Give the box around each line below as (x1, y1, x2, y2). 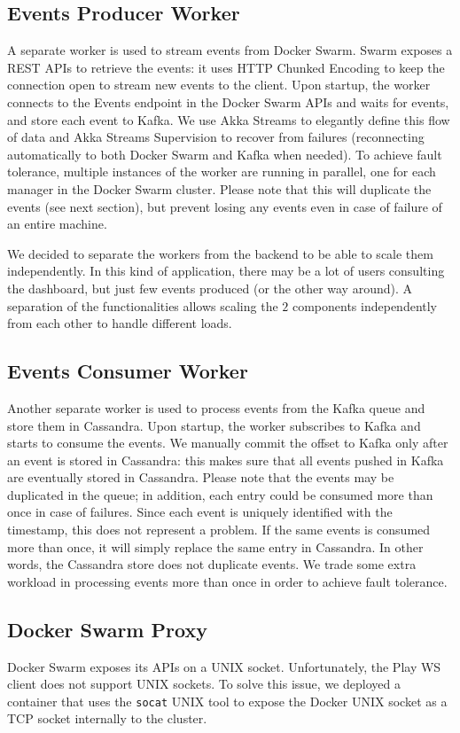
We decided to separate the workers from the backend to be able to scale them (7, 244, 433, 262)
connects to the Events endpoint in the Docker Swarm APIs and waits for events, (7, 92, 449, 111)
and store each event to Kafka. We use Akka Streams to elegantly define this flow (7, 110, 450, 129)
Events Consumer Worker (7, 357, 248, 385)
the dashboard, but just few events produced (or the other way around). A (7, 278, 413, 297)
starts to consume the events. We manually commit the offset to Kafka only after (7, 433, 448, 452)
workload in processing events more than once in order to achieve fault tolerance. (7, 572, 448, 590)
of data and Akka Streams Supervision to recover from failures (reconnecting (7, 128, 425, 146)
